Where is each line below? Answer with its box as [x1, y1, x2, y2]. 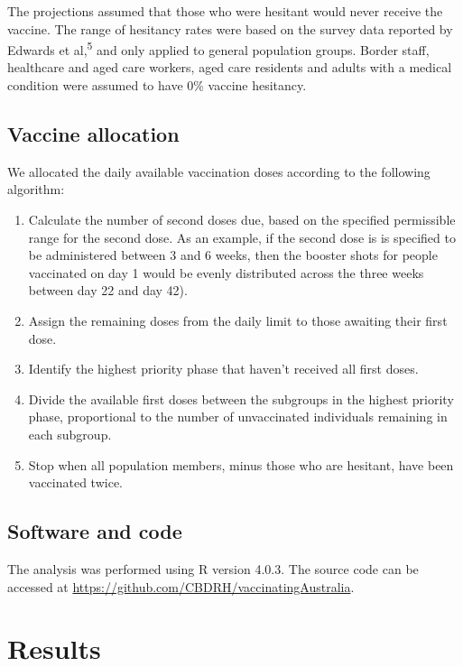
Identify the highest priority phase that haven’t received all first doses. [28, 359, 419, 378]
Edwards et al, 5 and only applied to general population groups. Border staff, [7, 38, 430, 59]
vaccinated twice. [28, 473, 123, 492]
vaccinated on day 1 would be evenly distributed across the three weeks [28, 263, 424, 282]
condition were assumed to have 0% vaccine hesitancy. [7, 76, 307, 95]
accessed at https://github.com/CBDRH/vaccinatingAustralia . [7, 577, 355, 596]
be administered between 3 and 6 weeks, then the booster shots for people [28, 245, 438, 264]
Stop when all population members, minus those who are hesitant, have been [28, 455, 454, 474]
